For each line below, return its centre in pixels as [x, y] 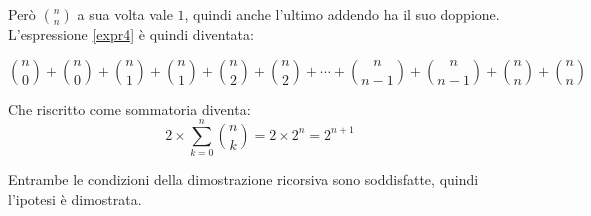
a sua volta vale [125, 14]
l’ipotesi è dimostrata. [75, 198]
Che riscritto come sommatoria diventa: [129, 108]
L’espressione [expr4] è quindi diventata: [131, 34]
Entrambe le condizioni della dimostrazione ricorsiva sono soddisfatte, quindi [243, 179]
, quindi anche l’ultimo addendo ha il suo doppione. [342, 14]
